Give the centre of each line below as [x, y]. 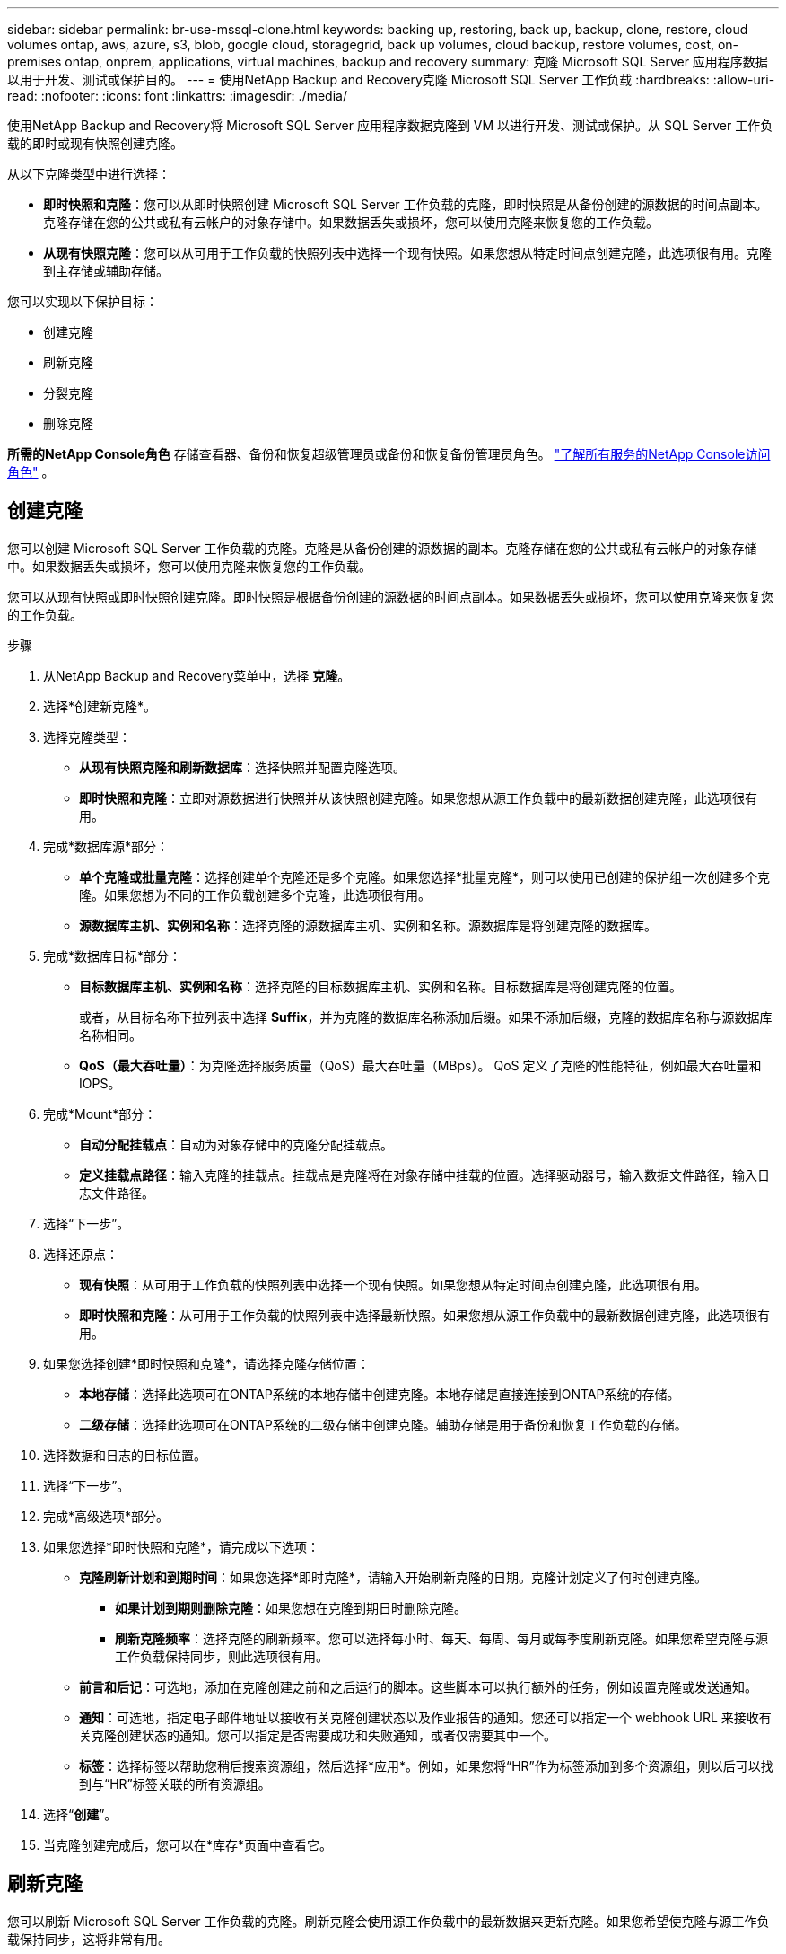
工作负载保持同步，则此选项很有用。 [222, 1656]
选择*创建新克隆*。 [100, 706]
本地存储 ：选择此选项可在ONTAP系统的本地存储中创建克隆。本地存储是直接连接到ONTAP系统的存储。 [380, 1394]
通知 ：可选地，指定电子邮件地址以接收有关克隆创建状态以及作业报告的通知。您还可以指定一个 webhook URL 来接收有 [425, 1717]
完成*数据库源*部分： [106, 846]
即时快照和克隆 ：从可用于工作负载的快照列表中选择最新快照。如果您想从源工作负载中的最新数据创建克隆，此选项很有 [424, 1315]
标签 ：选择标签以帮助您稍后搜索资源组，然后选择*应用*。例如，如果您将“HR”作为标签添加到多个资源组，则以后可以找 [426, 1765]
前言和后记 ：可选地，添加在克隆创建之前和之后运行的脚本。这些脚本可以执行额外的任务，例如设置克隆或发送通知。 [418, 1686]
